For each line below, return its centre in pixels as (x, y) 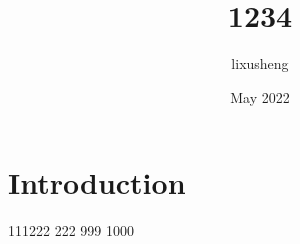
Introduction (97, 182)
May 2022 (260, 96)
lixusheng (260, 63)
